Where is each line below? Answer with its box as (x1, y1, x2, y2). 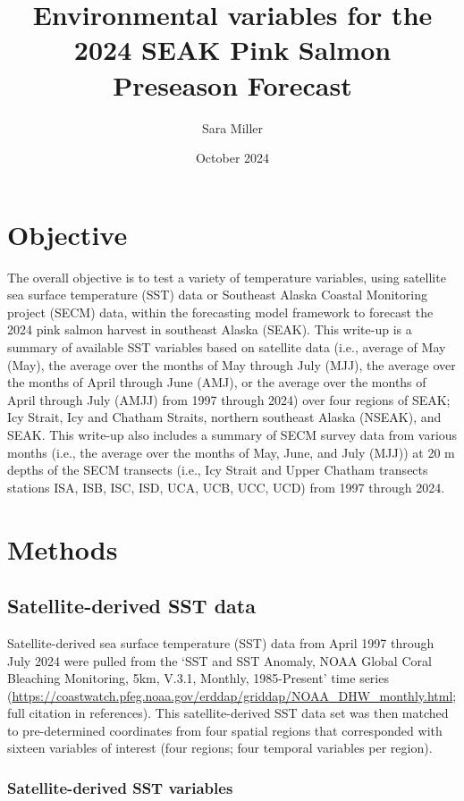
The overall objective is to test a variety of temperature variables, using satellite (7, 267, 446, 286)
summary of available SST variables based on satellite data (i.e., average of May (7, 338, 446, 356)
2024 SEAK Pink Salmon (73, 31, 392, 68)
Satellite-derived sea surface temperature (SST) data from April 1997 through (7, 633, 434, 652)
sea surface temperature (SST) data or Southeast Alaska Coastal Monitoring (7, 285, 427, 304)
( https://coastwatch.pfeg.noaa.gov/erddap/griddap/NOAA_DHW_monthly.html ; (7, 686, 457, 704)
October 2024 (195, 148, 270, 167)
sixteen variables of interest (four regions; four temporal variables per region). (7, 738, 433, 757)
